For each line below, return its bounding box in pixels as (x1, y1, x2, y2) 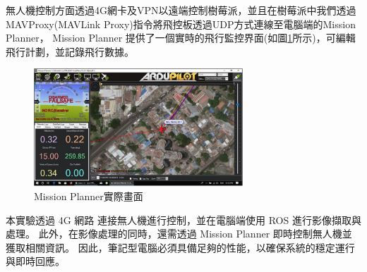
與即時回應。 (6, 254, 65, 268)
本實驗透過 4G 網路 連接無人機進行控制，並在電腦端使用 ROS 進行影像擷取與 (6, 212, 361, 227)
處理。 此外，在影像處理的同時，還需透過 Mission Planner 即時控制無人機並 (6, 226, 352, 241)
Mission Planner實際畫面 (34, 188, 143, 203)
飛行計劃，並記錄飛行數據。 (6, 44, 134, 58)
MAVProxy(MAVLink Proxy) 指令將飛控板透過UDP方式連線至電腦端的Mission (6, 16, 356, 31)
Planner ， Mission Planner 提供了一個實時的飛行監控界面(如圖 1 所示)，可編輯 (6, 30, 356, 45)
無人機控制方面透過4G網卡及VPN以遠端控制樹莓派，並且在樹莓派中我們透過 (6, 3, 356, 17)
